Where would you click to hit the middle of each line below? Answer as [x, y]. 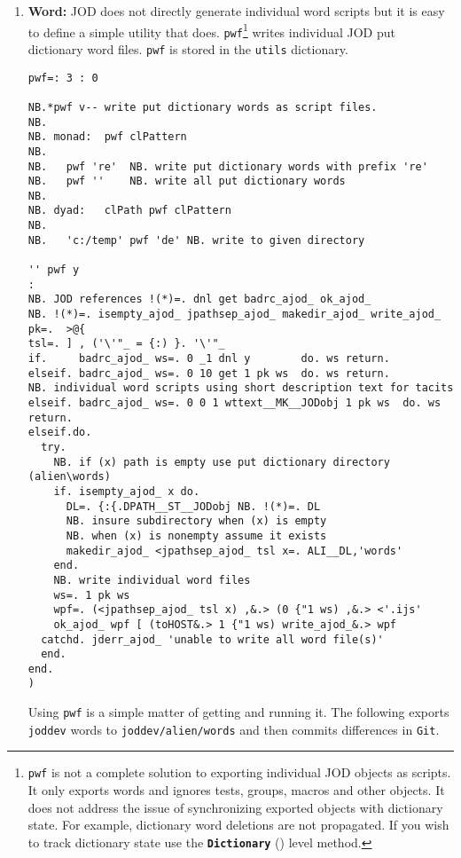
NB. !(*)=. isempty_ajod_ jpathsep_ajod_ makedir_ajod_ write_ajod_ [234, 315]
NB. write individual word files [152, 580]
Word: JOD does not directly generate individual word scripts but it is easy [236, 11]
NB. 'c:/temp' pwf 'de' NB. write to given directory [196, 240]
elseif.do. [60, 433]
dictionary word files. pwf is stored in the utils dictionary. [188, 48]
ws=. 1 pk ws [92, 595]
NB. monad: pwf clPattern [107, 137]
